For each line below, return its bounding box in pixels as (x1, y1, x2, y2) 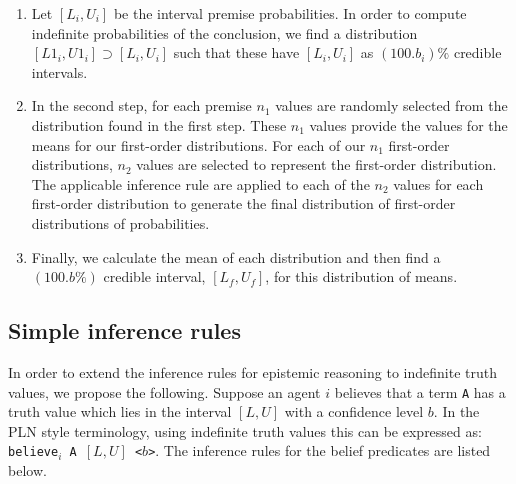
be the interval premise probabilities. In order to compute (113, 3, 467, 23)
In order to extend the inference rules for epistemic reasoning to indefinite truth (8, 361, 497, 382)
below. (8, 460, 47, 481)
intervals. (31, 61, 88, 82)
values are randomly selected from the (275, 95, 508, 116)
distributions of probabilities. (31, 212, 210, 233)
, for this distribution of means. (265, 266, 458, 287)
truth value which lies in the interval (8, 401, 232, 422)
